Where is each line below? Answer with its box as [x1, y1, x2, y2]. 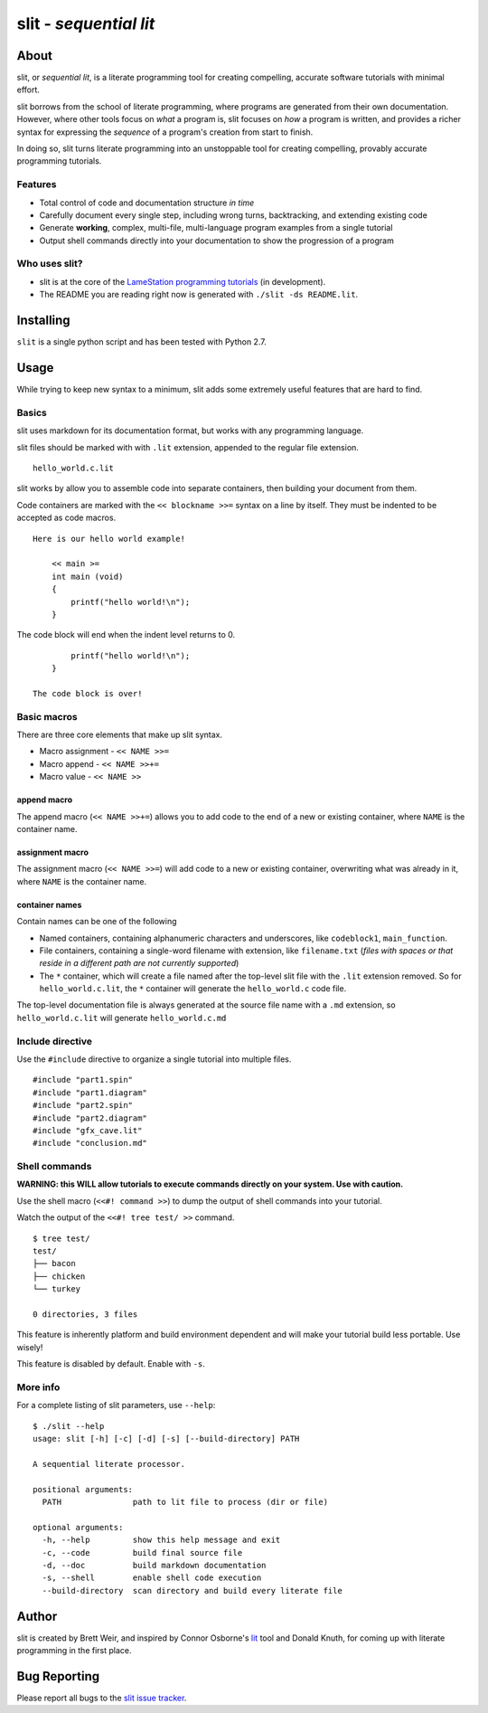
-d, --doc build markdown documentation [42, 1560, 267, 1570]
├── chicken [33, 1271, 86, 1282]
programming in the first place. [16, 1645, 132, 1656]
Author [16, 1608, 58, 1623]
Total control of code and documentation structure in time [39, 197, 255, 208]
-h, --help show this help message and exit [42, 1535, 281, 1546]
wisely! [16, 1341, 43, 1352]
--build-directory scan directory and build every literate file [42, 1585, 343, 1595]
